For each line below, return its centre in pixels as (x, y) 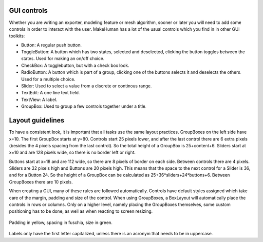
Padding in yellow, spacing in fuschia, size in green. (61, 222)
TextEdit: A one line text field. (51, 93)
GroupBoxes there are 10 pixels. (41, 182)
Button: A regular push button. (52, 45)
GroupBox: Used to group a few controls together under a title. (84, 106)
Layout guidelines (37, 120)
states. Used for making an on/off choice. (63, 59)
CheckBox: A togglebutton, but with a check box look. (75, 65)
